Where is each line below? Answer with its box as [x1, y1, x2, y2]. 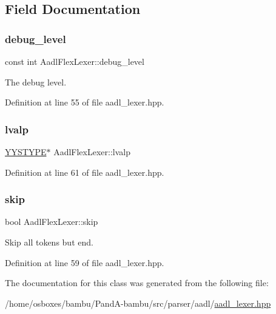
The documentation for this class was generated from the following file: [5, 276, 269, 289]
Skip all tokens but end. [5, 236, 93, 248]
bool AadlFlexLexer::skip [5, 215, 98, 228]
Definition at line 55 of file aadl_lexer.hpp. [5, 96, 164, 109]
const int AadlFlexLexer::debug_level [5, 55, 144, 67]
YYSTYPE [5, 145, 47, 158]
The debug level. [5, 75, 67, 88]
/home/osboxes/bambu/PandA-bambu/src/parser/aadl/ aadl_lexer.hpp [5, 296, 271, 309]
